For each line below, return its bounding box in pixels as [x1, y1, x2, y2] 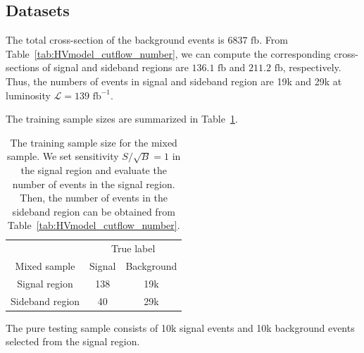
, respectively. [282, 60, 341, 75]
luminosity [6, 87, 51, 102]
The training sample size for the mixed [10, 135, 177, 149]
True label [111, 241, 156, 256]
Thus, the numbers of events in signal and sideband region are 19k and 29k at [6, 73, 342, 88]
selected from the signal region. [6, 334, 140, 349]
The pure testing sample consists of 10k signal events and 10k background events [6, 320, 355, 335]
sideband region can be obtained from [12, 204, 175, 218]
